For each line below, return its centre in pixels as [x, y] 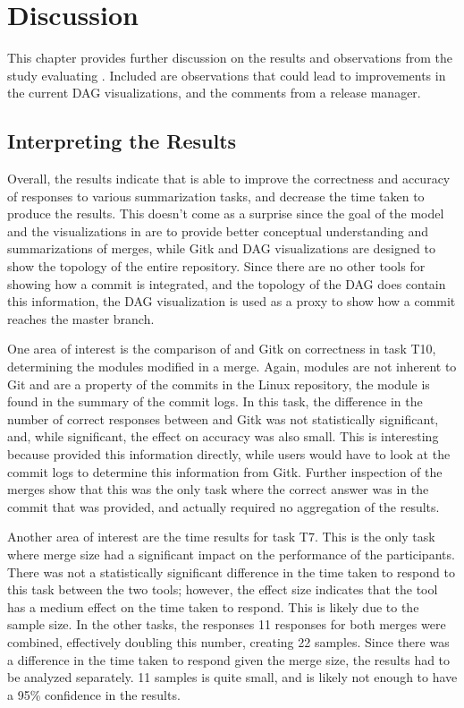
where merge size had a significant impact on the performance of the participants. [231, 554]
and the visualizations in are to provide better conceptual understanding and [218, 230]
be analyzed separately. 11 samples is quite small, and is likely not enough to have [232, 677]
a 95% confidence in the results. [94, 694]
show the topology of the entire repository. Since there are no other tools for [216, 266]
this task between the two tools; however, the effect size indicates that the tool [223, 589]
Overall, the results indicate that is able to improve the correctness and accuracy [229, 179]
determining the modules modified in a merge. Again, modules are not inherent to [232, 367]
